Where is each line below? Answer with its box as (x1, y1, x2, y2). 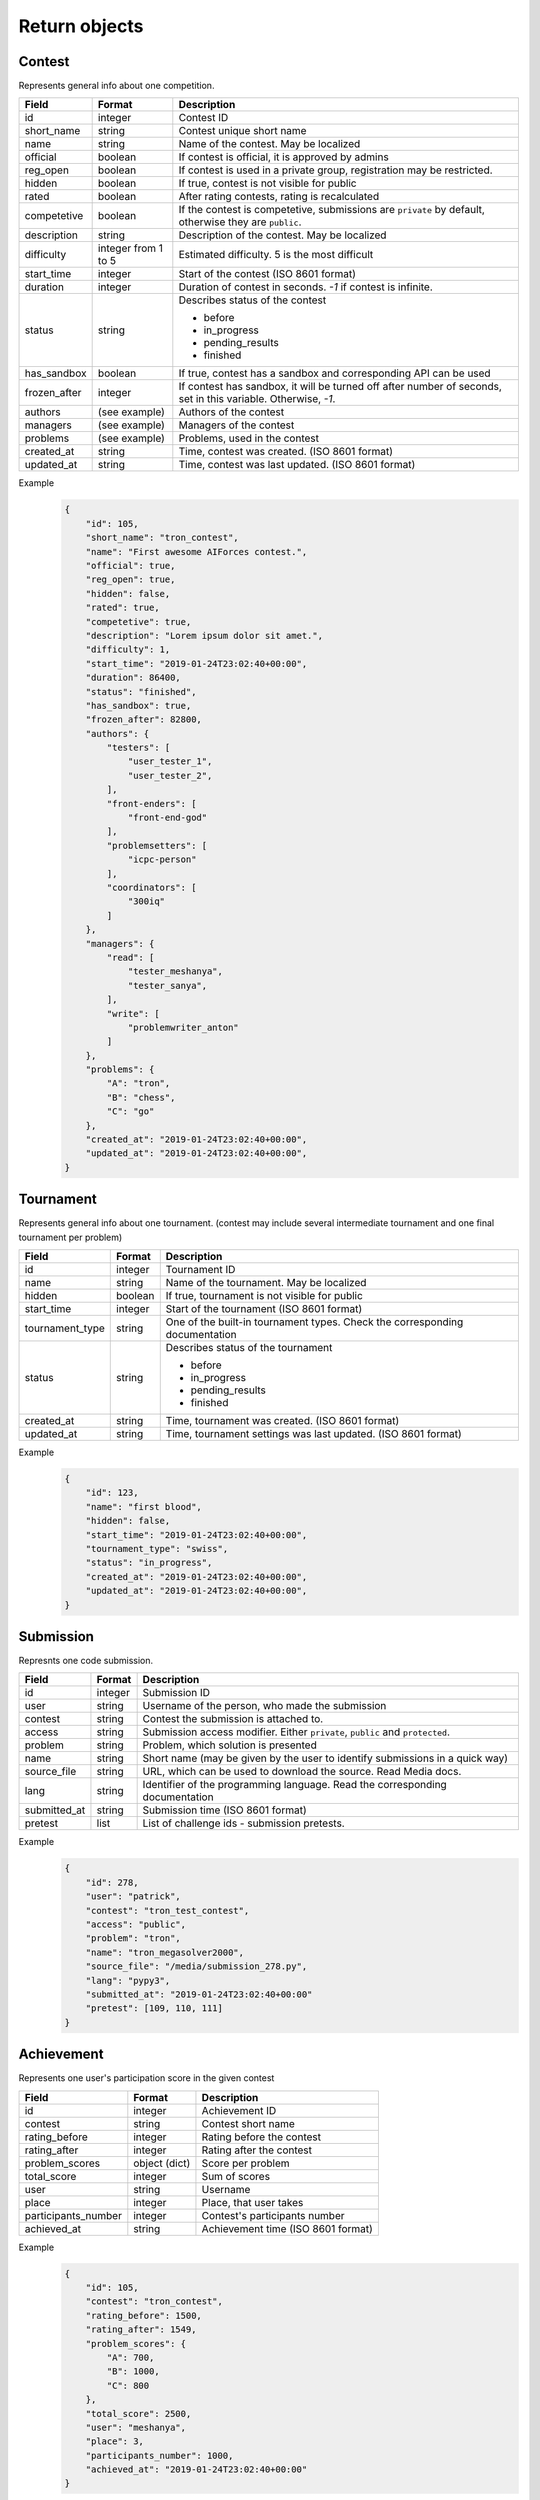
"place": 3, (85, 2436, 145, 2447)
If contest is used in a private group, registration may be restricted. (178, 163, 494, 177)
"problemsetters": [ (106, 840, 208, 851)
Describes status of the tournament (165, 1341, 333, 1355)
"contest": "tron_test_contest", (85, 1905, 250, 1916)
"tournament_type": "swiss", (85, 1543, 229, 1555)
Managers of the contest (178, 418, 295, 432)
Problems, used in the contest (178, 431, 320, 445)
